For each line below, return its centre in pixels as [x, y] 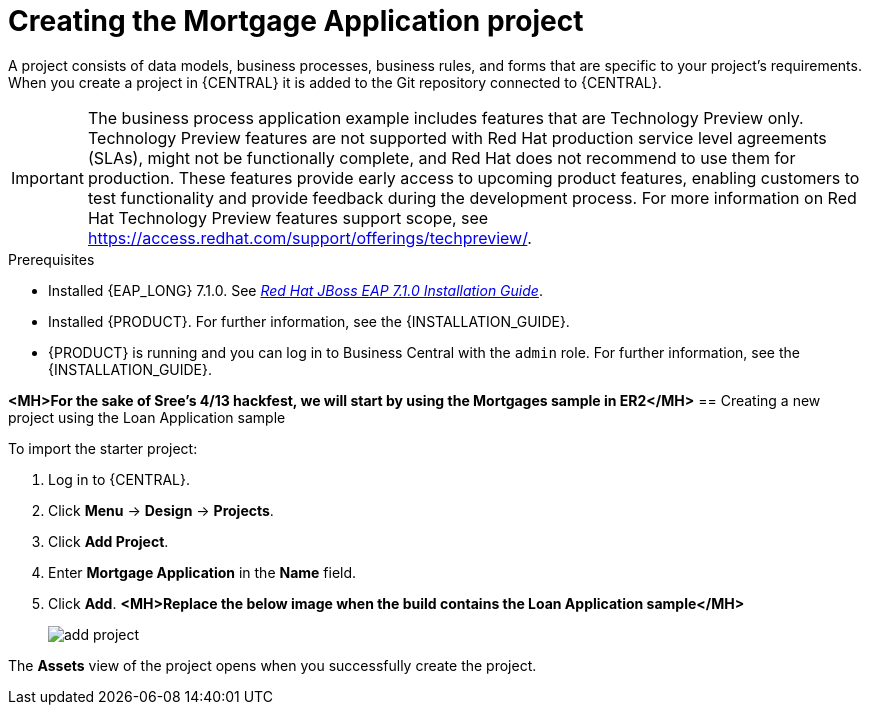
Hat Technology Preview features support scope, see [288, 217]
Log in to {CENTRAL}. [119, 479]
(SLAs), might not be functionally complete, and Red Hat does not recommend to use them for [441, 157]
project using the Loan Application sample [147, 417]
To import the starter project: [103, 448]
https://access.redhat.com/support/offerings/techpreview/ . [309, 237]
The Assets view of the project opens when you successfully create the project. [272, 665]
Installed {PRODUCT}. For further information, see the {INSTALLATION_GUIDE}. [309, 321]
